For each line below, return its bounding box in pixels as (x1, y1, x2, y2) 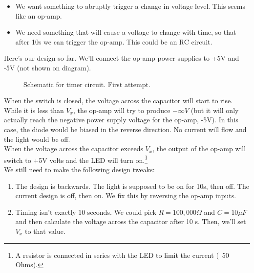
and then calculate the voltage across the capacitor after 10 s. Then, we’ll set (15, 216, 246, 227)
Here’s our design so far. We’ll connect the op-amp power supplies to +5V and (4, 53, 239, 63)
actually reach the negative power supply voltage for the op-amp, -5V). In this (4, 114, 238, 125)
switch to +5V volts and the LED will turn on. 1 (4, 153, 148, 165)
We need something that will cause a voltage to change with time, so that (15, 27, 236, 37)
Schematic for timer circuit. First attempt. (23, 79, 150, 89)
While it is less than (4, 105, 64, 115)
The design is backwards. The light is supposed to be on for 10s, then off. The (15, 181, 249, 191)
